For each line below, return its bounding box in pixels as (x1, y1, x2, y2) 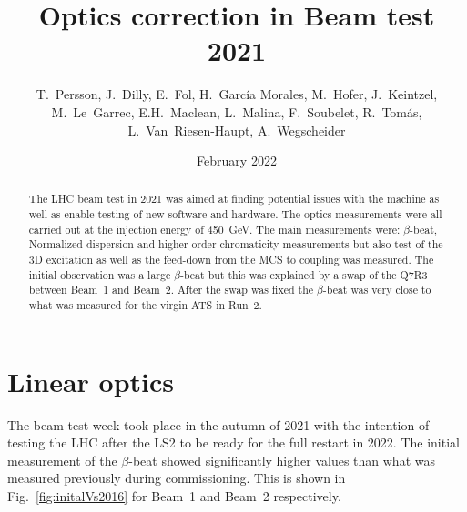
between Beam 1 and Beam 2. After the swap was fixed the (28, 282, 314, 297)
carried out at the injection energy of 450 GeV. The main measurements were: (28, 221, 401, 236)
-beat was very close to (322, 282, 431, 297)
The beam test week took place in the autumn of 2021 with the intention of (7, 415, 430, 434)
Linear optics (7, 362, 175, 399)
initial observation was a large (28, 266, 171, 282)
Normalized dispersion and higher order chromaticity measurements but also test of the (28, 236, 443, 252)
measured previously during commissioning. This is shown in (7, 468, 346, 487)
